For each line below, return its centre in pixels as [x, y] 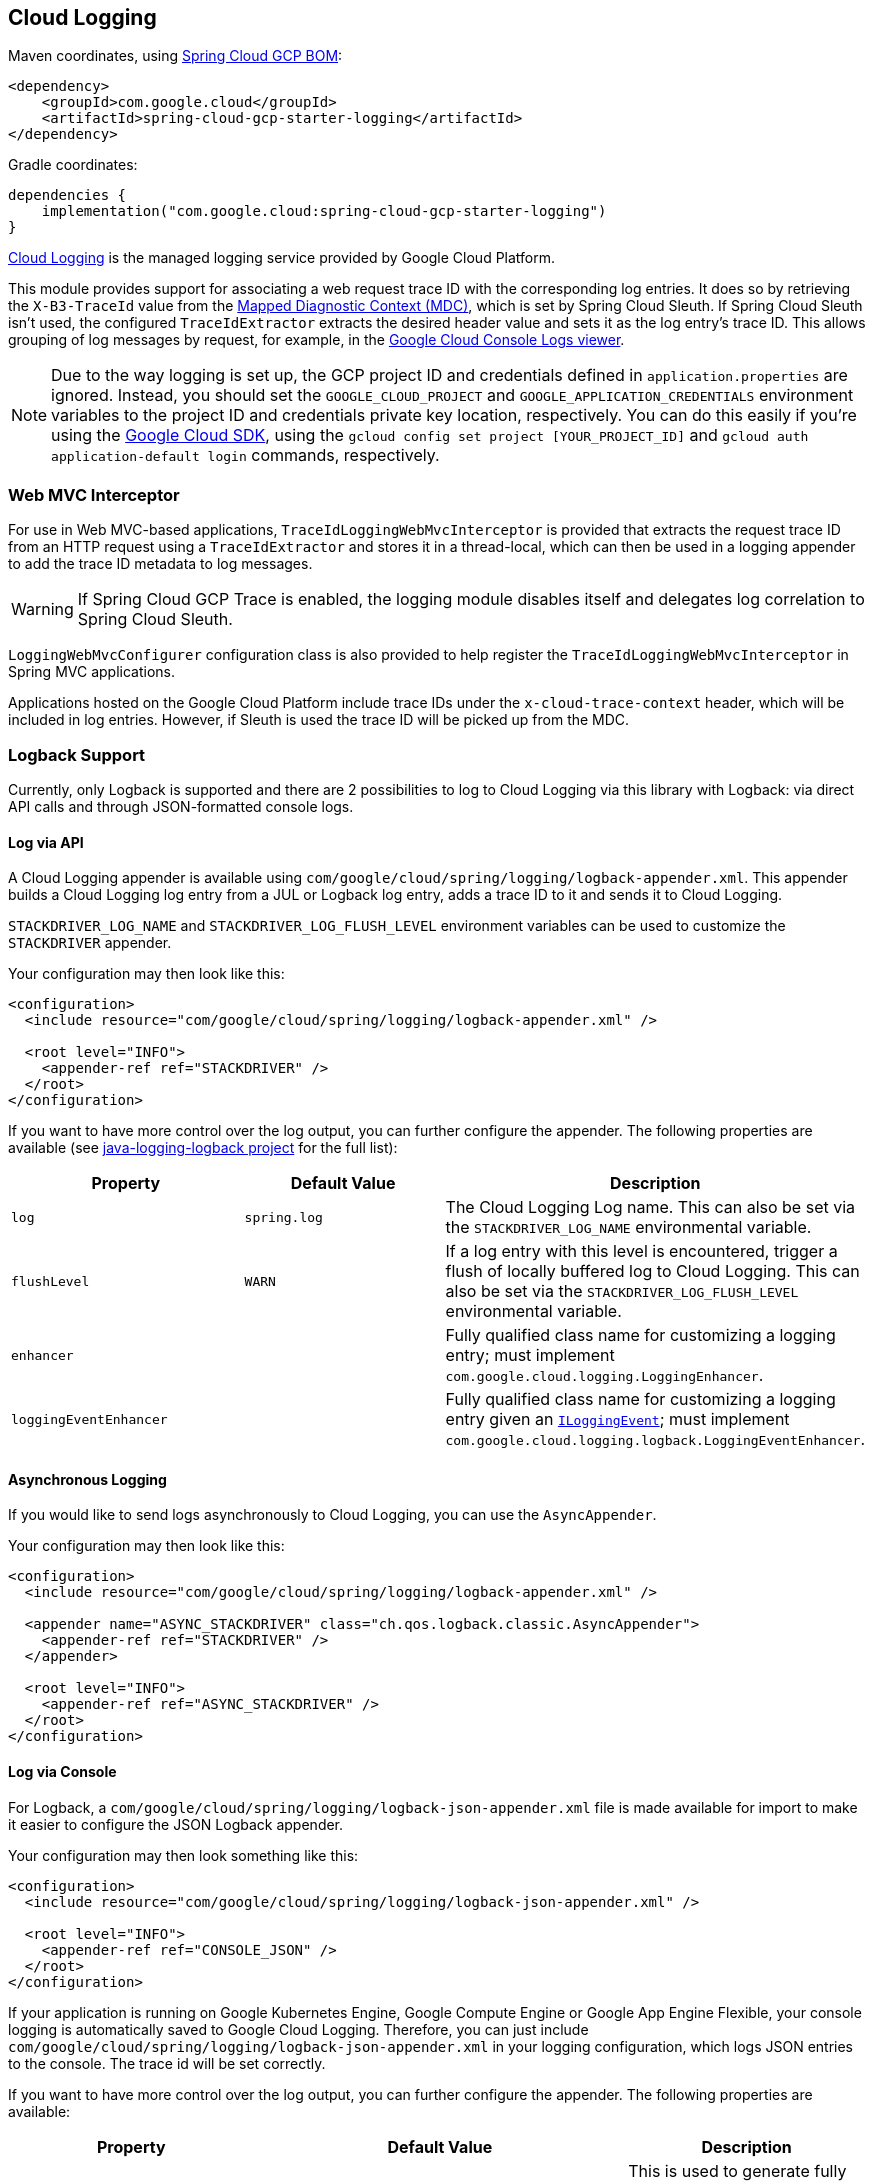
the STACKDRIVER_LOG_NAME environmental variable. [628, 1227]
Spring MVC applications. [91, 672]
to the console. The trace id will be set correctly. [167, 2063]
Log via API [46, 842]
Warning [42, 609]
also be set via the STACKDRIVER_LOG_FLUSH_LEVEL [622, 1291]
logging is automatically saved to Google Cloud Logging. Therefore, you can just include [298, 2029]
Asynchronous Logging [87, 1479]
